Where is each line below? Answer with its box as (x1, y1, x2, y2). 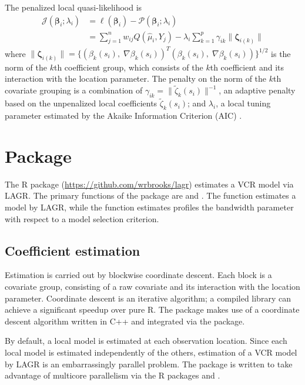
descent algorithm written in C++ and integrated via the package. (5, 314, 245, 327)
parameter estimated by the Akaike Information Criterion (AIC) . (5, 109, 242, 122)
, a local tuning (216, 97, 271, 109)
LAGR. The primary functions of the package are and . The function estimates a (5, 189, 296, 202)
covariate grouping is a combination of (5, 84, 143, 96)
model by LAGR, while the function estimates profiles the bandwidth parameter (5, 201, 294, 213)
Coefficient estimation (5, 241, 140, 259)
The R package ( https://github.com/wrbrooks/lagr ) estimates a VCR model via (5, 178, 294, 190)
